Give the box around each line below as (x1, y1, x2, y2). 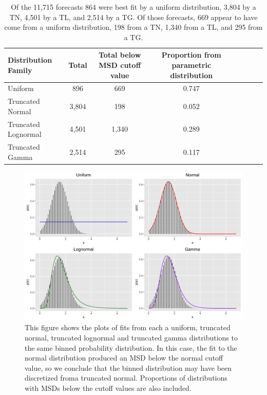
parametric (171, 59, 212, 70)
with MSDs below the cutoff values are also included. (25, 382, 192, 393)
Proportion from (161, 49, 221, 60)
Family (8, 64, 32, 75)
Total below (99, 49, 141, 60)
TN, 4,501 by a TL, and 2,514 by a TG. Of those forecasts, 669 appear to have (9, 11, 258, 22)
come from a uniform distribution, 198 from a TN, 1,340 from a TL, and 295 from (4, 22, 263, 32)
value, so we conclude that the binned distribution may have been (25, 362, 232, 373)
